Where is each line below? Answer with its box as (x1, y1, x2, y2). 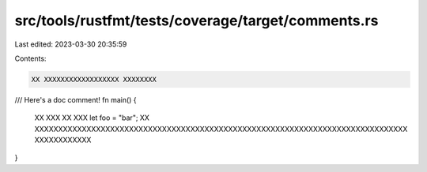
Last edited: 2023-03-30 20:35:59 (14, 39, 127, 49)
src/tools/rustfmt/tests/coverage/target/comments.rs (14, 12, 379, 29)
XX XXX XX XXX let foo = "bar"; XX (34, 113, 150, 122)
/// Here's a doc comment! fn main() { (14, 95, 138, 104)
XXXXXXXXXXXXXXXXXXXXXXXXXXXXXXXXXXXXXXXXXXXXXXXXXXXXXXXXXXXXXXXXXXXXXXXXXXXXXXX (34, 124, 408, 133)
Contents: (14, 54, 47, 63)
